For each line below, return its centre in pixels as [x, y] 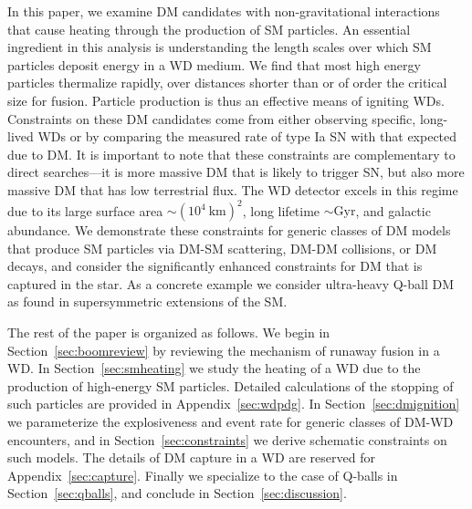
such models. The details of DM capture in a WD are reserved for [191, 457]
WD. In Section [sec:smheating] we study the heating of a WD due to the [214, 368]
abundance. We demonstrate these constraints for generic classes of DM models [229, 230]
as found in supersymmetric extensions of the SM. [147, 301]
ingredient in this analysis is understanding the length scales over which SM [220, 47]
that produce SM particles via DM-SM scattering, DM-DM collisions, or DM [222, 248]
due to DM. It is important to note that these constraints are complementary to [231, 154]
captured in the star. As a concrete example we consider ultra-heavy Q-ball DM [231, 283]
